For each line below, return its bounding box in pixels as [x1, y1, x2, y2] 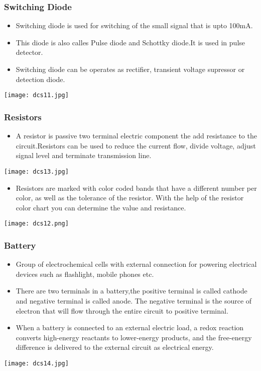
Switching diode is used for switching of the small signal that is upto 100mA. [16, 20, 253, 31]
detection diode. [16, 73, 65, 84]
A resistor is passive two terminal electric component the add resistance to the [16, 130, 257, 141]
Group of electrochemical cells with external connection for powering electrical [16, 259, 257, 269]
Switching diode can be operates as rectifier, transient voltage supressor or [16, 64, 245, 74]
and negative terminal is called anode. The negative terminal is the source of [16, 295, 252, 306]
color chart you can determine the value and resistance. [16, 202, 186, 212]
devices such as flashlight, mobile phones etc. [16, 268, 154, 279]
